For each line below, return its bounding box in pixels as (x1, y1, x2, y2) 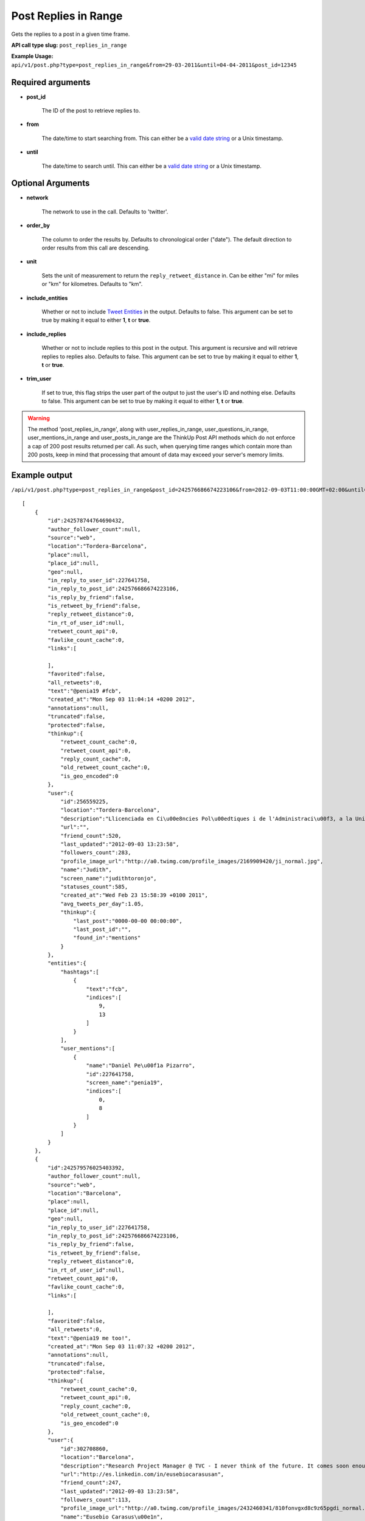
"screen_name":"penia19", (86, 1079, 164, 1086)
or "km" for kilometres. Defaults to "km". (41, 280, 143, 288)
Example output (11, 470, 73, 480)
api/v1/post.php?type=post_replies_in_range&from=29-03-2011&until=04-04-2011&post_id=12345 (11, 61, 297, 68)
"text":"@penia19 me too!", (47, 1334, 131, 1342)
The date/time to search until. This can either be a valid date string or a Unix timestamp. (41, 162, 262, 170)
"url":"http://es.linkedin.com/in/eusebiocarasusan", (60, 1471, 224, 1478)
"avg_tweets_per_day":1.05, (60, 900, 144, 907)
